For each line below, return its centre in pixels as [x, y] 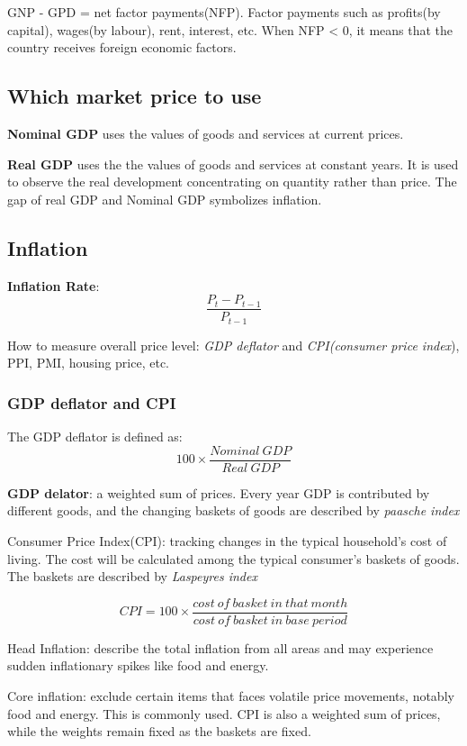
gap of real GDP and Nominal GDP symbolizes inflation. [165, 199]
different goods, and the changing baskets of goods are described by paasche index [233, 510]
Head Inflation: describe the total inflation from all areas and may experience [220, 647]
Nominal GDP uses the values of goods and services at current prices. [206, 133]
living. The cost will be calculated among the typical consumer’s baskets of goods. [233, 558]
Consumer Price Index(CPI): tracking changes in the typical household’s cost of [227, 540]
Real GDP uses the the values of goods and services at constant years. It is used [233, 164]
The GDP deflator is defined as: [95, 437]
